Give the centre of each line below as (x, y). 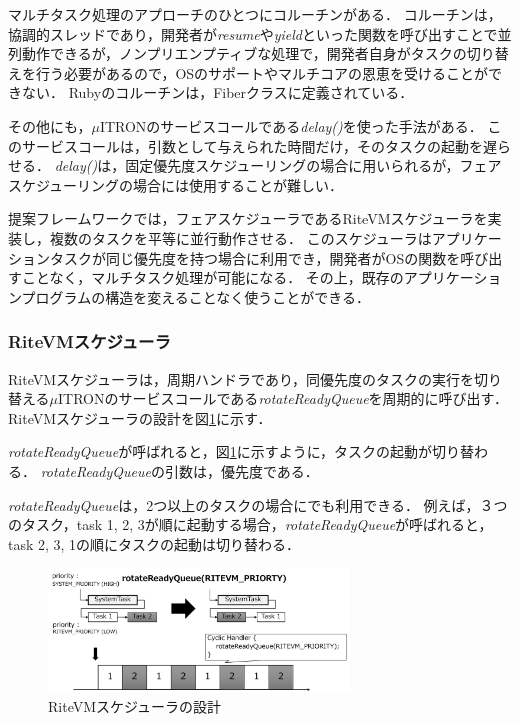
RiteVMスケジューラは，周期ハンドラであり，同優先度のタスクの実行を (241, 378)
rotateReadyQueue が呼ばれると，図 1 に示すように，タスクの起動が (220, 451)
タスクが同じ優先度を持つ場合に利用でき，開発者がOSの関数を (255, 257)
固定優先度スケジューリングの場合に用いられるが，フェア (313, 165)
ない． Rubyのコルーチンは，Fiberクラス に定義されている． (217, 92)
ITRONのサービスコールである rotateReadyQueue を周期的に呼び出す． (283, 398)
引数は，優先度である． (241, 470)
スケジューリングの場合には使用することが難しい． (176, 184)
